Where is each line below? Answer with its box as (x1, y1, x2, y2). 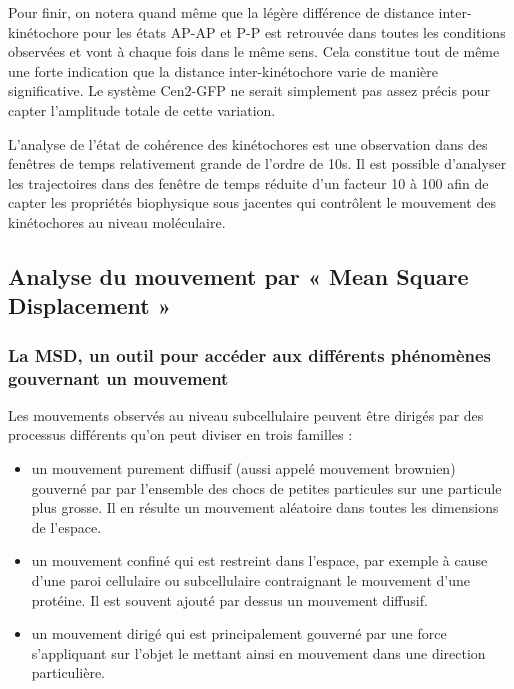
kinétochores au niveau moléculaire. (8, 211, 226, 232)
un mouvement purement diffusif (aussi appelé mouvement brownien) (31, 458, 456, 479)
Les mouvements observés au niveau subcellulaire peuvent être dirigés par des (8, 404, 484, 425)
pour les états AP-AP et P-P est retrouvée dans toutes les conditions (83, 21, 506, 42)
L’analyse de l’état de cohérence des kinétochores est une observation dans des (8, 133, 488, 154)
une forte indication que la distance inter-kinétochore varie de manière (8, 60, 438, 81)
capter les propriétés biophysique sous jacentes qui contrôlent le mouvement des (8, 192, 496, 213)
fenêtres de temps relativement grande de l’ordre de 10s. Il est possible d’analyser (8, 153, 507, 174)
